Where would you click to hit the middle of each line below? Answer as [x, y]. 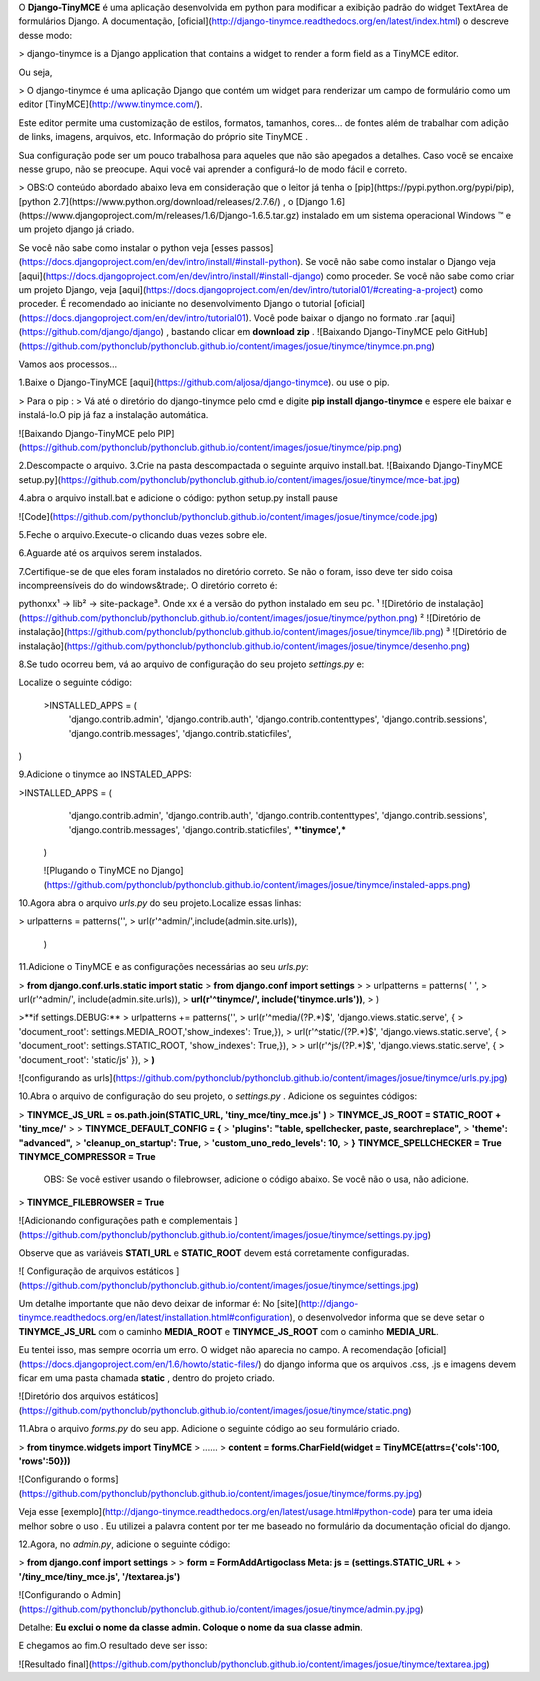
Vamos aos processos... [68, 364]
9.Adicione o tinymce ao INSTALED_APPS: [105, 774]
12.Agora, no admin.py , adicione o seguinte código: [124, 1544]
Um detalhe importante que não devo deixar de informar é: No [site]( [160, 1304]
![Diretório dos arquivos [67, 1396]
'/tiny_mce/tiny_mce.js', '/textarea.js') [99, 1576]
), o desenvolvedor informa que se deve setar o [387, 1317]
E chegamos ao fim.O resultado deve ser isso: [113, 1646]
